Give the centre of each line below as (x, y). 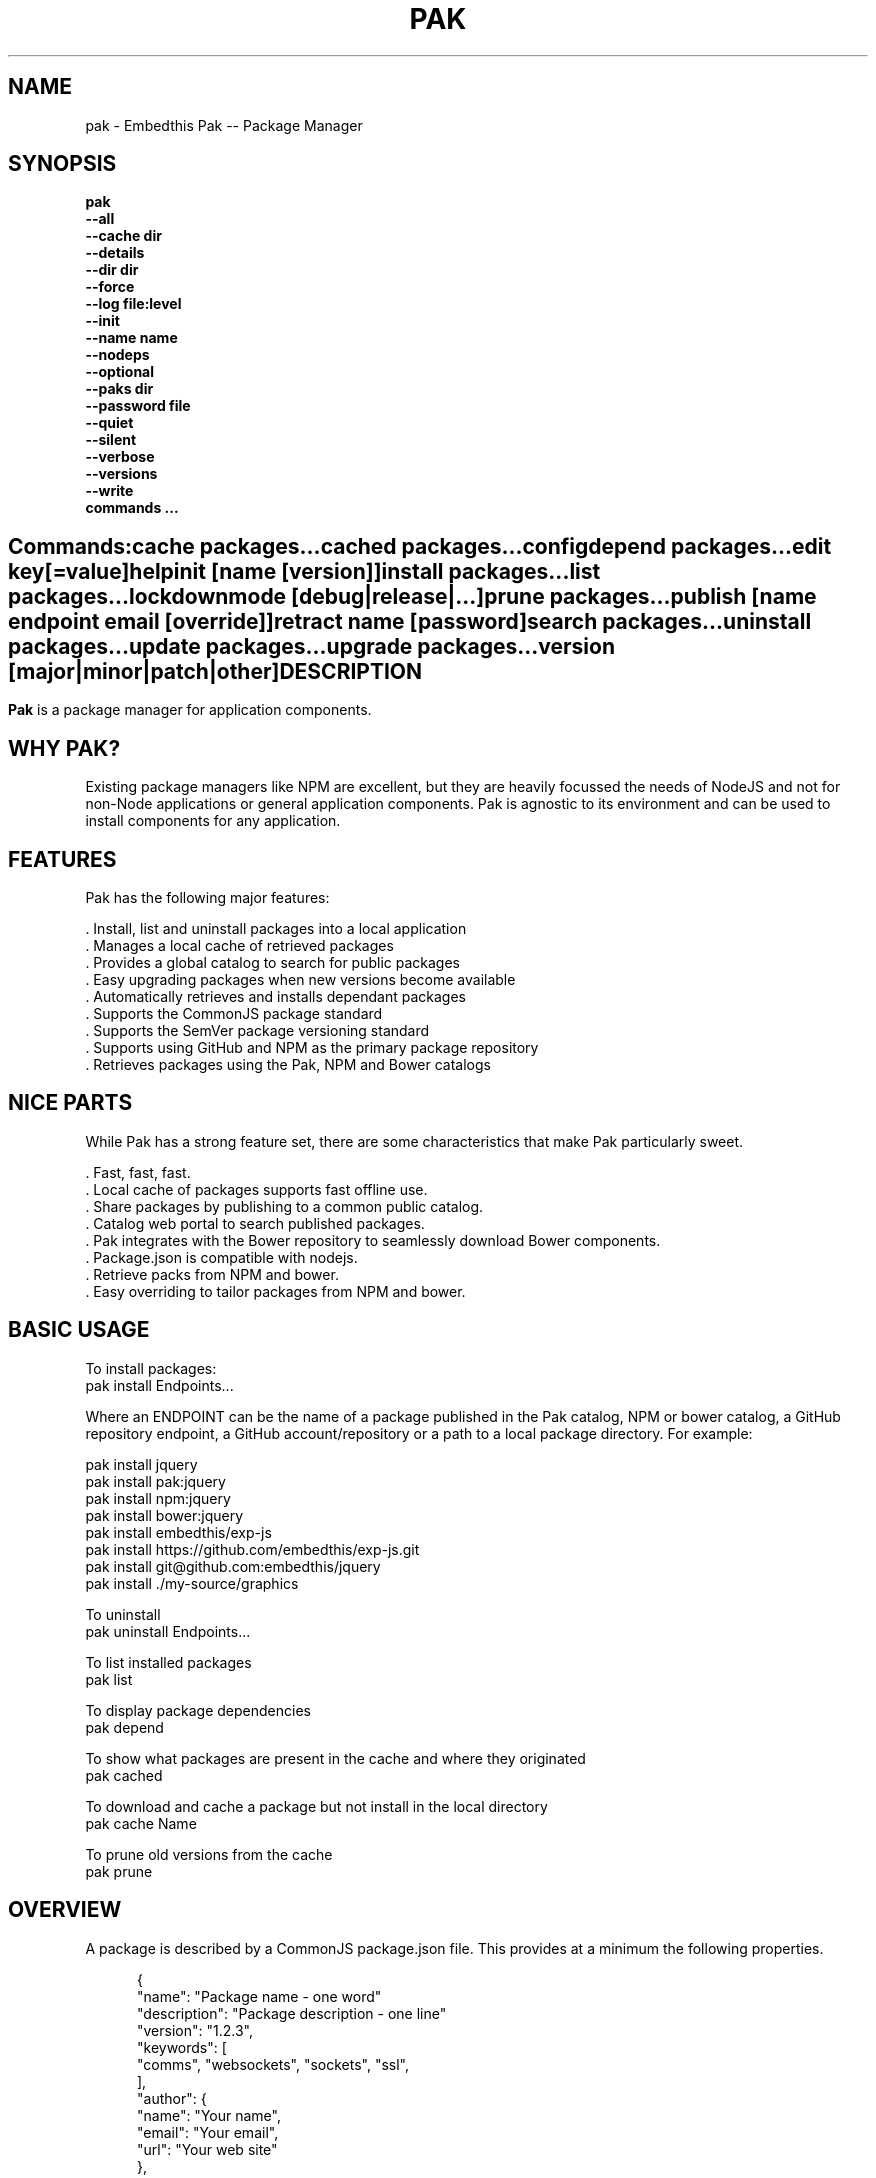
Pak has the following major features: (207, 897)
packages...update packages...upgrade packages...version (311, 646)
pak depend (124, 1727)
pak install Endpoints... (159, 1385)
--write (109, 491)
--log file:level (133, 304)
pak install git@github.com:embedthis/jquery (233, 1566)
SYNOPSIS (62, 164)
